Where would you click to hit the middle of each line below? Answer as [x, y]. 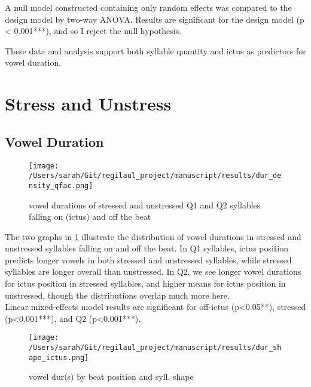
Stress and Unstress [88, 104]
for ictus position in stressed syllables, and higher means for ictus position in [145, 283]
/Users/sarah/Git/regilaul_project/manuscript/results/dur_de [155, 176]
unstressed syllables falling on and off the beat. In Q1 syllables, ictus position [147, 248]
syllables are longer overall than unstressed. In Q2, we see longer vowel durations [153, 271]
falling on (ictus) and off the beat [90, 216]
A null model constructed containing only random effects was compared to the [148, 7]
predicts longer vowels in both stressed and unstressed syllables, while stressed [148, 259]
